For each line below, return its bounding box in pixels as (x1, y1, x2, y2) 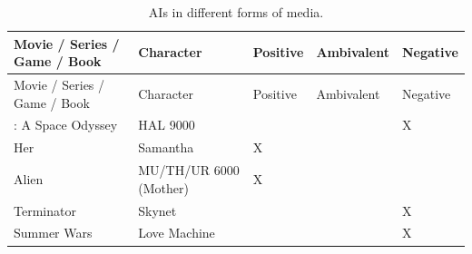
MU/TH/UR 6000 (138, 161, 240, 180)
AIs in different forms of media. (148, 3, 324, 21)
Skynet (138, 200, 177, 220)
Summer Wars (14, 223, 93, 242)
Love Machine (138, 223, 215, 242)
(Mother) (138, 178, 189, 197)
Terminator (14, 200, 76, 220)
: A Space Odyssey (14, 115, 118, 134)
